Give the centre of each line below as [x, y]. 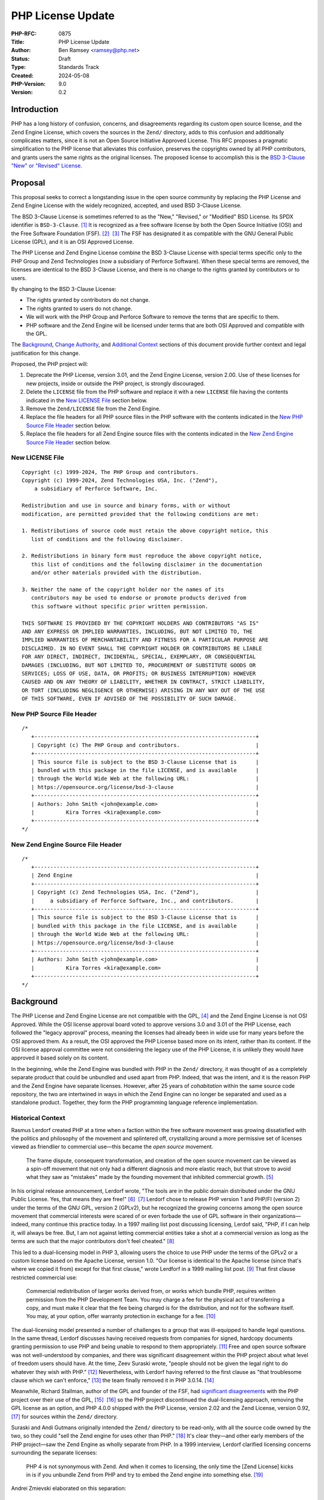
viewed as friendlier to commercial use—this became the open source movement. [112, 1147]
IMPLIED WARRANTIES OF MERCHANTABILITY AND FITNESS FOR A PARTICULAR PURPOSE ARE [145, 640]
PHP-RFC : [24, 34]
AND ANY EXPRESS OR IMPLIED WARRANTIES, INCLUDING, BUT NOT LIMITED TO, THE [137, 631]
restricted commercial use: [44, 1277]
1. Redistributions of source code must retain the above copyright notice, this [145, 531]
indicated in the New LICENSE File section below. [87, 400]
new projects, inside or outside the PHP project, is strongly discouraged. [115, 383]
